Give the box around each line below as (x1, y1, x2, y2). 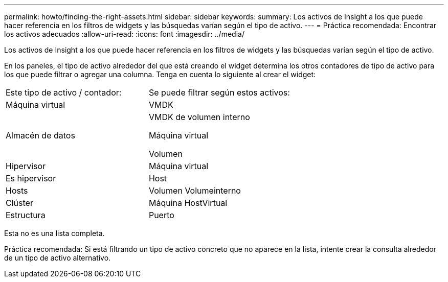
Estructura (6, 210, 46, 220)
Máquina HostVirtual (148, 198, 228, 208)
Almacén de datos (6, 130, 75, 140)
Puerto (148, 210, 174, 220)
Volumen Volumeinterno (148, 185, 241, 196)
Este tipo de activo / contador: (6, 87, 122, 98)
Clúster (6, 198, 33, 208)
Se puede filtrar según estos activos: (148, 87, 290, 98)
